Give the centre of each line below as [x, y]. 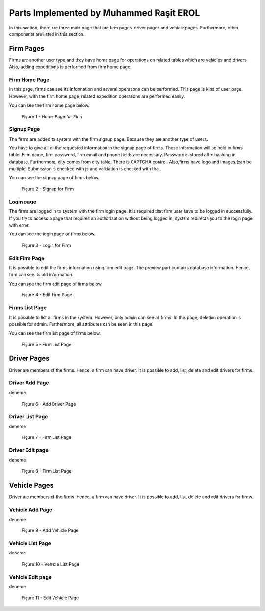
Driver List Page [28, 416]
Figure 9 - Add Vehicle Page [50, 530]
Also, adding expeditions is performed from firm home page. [70, 67]
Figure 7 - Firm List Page [46, 437]
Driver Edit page [29, 450]
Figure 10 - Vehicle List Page [50, 564]
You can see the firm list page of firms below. [55, 333]
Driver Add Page [29, 383]
